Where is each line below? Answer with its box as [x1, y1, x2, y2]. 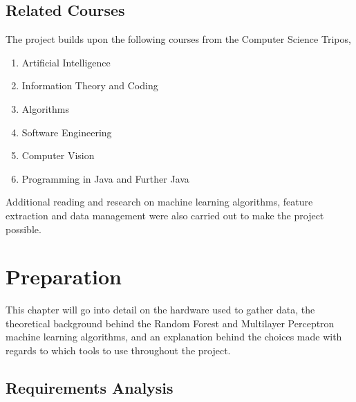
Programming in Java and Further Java [21, 171, 189, 185]
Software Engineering [21, 125, 112, 139]
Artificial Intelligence [21, 55, 111, 69]
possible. [6, 221, 41, 236]
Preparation [6, 262, 122, 291]
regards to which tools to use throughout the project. [6, 343, 231, 358]
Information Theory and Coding [21, 78, 158, 93]
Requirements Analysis [6, 377, 174, 399]
